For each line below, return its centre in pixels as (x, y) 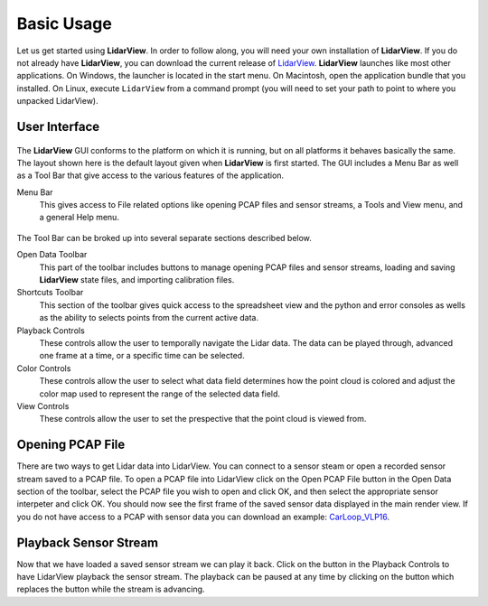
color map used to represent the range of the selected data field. (160, 394)
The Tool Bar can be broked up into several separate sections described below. (164, 238)
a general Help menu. (79, 218)
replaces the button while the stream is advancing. (111, 589)
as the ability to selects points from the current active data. (149, 318)
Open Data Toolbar (52, 255)
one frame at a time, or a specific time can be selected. (142, 356)
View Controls (43, 406)
